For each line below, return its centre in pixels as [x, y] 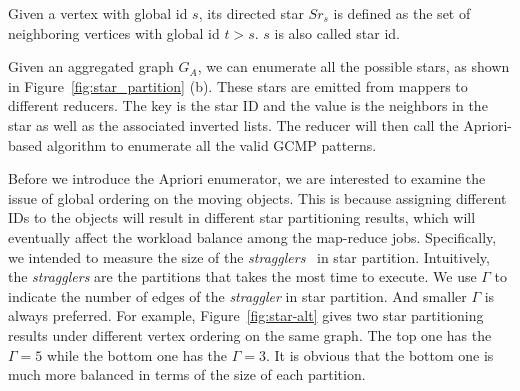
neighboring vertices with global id [114, 32]
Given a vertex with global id [98, 13]
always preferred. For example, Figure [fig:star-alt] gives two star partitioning [246, 315]
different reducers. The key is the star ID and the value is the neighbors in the [248, 105]
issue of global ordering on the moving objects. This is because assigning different [257, 197]
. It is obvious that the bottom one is [380, 354]
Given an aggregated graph [91, 66]
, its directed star [251, 13]
